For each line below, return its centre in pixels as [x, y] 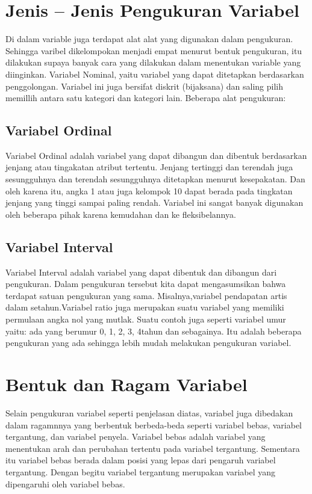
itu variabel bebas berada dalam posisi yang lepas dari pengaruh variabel [141, 460]
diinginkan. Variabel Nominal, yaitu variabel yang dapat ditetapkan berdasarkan [155, 74]
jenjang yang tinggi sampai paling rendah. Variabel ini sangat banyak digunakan [154, 202]
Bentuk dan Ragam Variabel [126, 384]
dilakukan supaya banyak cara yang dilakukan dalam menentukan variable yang [153, 62]
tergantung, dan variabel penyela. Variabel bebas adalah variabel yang [136, 437]
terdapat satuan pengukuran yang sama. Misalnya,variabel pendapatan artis [146, 295]
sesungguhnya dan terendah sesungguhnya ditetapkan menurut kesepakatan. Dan [155, 179]
